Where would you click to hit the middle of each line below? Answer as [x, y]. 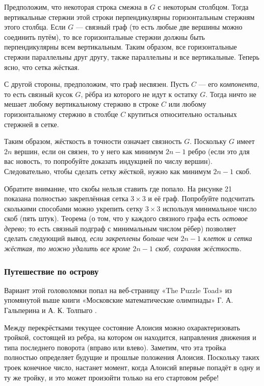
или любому [187, 104]
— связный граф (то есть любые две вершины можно [159, 27]
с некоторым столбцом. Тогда [203, 7]
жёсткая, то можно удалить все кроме [67, 248]
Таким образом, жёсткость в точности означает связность [93, 141]
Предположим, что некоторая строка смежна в [76, 7]
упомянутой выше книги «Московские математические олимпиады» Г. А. [119, 300]
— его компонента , [229, 84]
